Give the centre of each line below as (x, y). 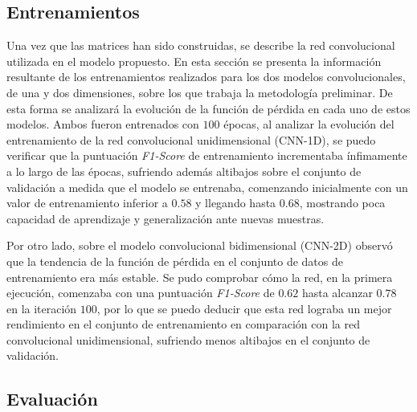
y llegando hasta (236, 203)
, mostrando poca (342, 203)
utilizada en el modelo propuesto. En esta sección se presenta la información (194, 61)
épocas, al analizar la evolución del (309, 124)
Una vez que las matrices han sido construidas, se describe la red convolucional (201, 45)
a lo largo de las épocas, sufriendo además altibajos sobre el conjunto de (184, 171)
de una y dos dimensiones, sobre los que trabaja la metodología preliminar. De (200, 92)
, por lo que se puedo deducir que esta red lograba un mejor (244, 308)
